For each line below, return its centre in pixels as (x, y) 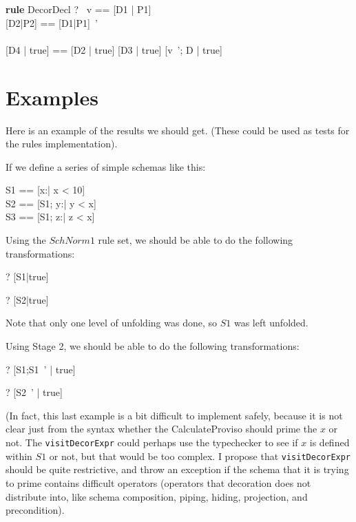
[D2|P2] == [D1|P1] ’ (52, 22)
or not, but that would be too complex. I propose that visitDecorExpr (200, 456)
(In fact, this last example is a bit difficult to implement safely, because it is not (174, 415)
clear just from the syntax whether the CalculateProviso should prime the (161, 429)
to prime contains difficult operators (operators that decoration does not (158, 482)
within (19, 456)
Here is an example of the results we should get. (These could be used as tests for (178, 130)
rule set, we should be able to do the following (196, 240)
